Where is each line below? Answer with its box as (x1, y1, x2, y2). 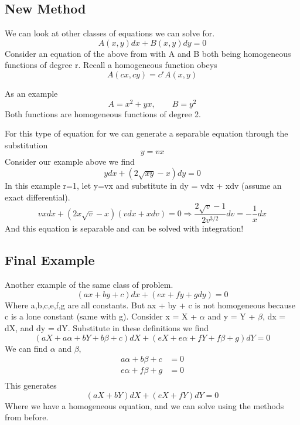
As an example (5, 87, 58, 99)
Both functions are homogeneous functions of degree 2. (5, 107, 201, 120)
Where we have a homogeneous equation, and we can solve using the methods (5, 399, 284, 412)
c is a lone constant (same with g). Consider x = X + (5, 310, 197, 322)
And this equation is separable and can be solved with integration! (5, 222, 244, 234)
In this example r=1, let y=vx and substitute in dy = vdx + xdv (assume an (5, 179, 282, 192)
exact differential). (5, 191, 70, 203)
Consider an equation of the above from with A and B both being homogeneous (5, 47, 291, 59)
